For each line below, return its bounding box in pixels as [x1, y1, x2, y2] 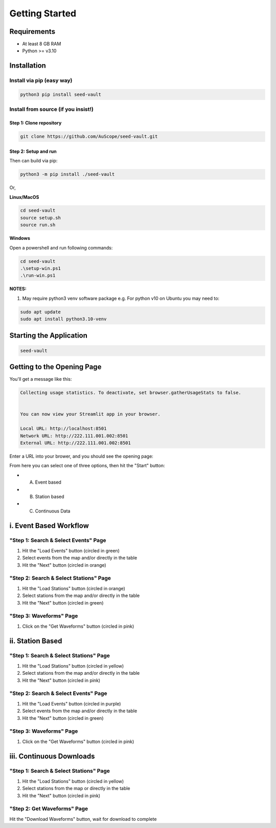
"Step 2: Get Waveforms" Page [9, 805, 88, 812]
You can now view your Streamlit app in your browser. [20, 411, 160, 417]
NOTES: [9, 286, 27, 292]
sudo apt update [20, 309, 61, 315]
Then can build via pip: [9, 158, 58, 164]
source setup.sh [20, 215, 61, 220]
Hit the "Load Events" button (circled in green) [22, 547, 120, 553]
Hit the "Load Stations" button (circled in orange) [22, 585, 125, 591]
